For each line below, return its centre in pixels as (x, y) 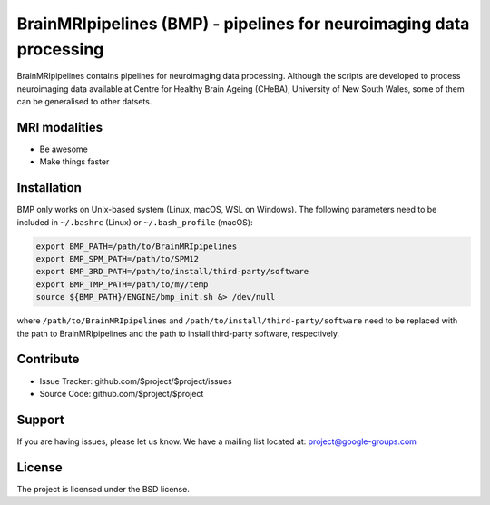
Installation (49, 188)
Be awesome (64, 149)
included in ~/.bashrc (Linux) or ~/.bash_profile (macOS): (135, 222)
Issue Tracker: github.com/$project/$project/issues (136, 381)
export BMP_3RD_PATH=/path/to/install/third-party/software (172, 272)
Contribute (48, 359)
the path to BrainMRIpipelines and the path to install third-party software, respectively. (178, 333)
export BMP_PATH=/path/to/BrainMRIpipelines (137, 246)
